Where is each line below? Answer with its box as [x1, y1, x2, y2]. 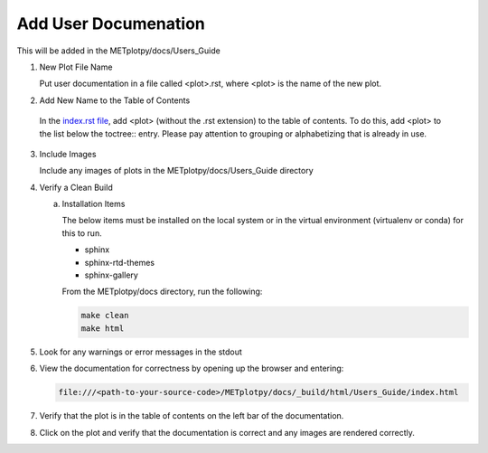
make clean [80, 310, 129, 321]
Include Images [39, 148, 97, 159]
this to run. [61, 227, 103, 239]
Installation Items [61, 199, 126, 210]
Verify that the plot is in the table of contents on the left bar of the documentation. [39, 411, 344, 421]
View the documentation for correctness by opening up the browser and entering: [39, 363, 344, 374]
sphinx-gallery [84, 269, 139, 280]
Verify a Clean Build [39, 182, 113, 193]
